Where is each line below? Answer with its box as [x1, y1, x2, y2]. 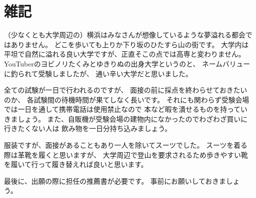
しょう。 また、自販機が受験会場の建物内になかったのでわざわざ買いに [17, 113, 248, 124]
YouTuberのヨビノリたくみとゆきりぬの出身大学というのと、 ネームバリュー [4, 58, 250, 68]
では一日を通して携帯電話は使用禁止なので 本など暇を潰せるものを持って [4, 104, 241, 114]
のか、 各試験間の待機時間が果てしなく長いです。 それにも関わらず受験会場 [4, 94, 249, 104]
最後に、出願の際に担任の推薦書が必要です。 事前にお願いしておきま [4, 175, 226, 186]
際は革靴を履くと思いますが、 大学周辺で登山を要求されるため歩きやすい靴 [4, 149, 248, 160]
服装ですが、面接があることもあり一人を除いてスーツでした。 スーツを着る [4, 140, 248, 150]
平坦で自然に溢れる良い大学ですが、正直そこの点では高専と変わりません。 [4, 49, 246, 59]
